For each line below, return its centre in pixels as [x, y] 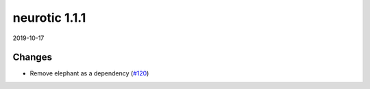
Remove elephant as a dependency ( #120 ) [89, 73]
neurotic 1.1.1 [49, 18]
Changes [33, 57]
